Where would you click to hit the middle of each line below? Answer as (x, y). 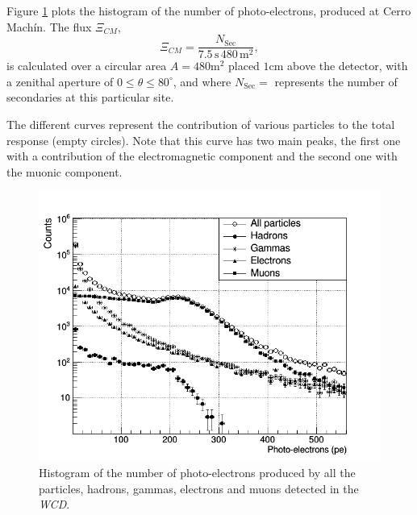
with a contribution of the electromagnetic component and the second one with (202, 156)
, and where (202, 81)
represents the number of (336, 81)
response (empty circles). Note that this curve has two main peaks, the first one (204, 140)
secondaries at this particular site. (90, 97)
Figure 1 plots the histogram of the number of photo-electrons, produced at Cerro (209, 10)
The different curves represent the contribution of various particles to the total (201, 125)
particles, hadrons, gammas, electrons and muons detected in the (199, 488)
